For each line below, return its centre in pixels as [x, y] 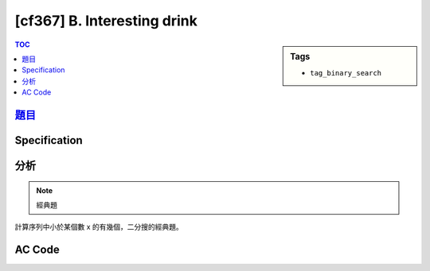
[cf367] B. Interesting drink [106, 21]
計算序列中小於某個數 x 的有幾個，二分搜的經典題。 [99, 227]
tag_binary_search [346, 73]
